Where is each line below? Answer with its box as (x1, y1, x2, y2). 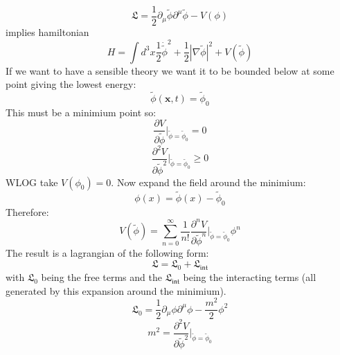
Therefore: (6, 204, 49, 219)
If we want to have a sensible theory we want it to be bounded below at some (6, 63, 334, 78)
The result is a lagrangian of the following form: (6, 246, 209, 260)
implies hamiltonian (6, 25, 89, 39)
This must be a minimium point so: (6, 104, 156, 119)
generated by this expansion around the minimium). (6, 283, 226, 298)
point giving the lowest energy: (6, 77, 136, 91)
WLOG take (6, 174, 58, 189)
